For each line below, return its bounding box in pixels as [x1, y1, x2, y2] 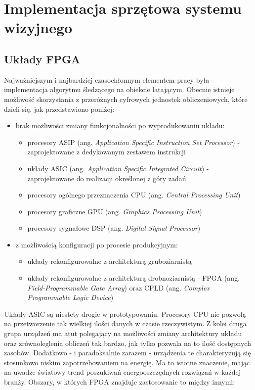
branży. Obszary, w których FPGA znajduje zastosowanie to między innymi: [4, 377, 235, 387]
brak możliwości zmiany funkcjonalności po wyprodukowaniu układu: [15, 120, 225, 131]
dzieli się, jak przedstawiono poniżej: [4, 103, 115, 114]
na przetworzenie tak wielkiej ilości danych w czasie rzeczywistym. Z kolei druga [4, 318, 247, 329]
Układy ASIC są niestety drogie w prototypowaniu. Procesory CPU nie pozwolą [4, 308, 246, 319]
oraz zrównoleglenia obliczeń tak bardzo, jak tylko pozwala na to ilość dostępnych [4, 338, 251, 348]
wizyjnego [4, 17, 73, 38]
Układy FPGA [4, 51, 81, 66]
